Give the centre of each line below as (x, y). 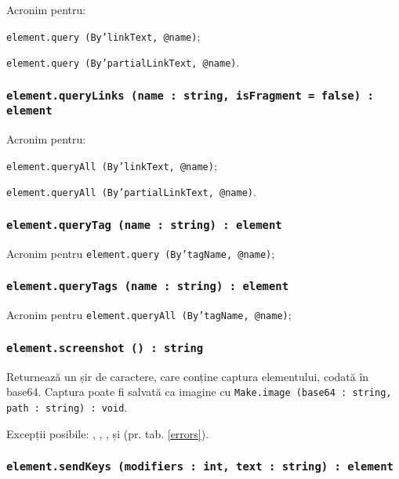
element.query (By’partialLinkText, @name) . (123, 62)
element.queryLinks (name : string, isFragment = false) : (190, 95)
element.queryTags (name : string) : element (148, 287)
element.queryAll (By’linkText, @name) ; (112, 165)
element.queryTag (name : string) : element (144, 225)
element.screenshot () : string (105, 348)
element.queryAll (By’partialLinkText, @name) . (131, 192)
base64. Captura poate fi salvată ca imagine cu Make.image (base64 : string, (199, 392)
